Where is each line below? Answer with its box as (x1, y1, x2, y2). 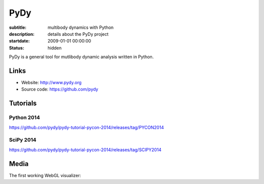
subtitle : (9, 24, 27, 30)
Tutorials (9, 99, 37, 108)
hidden (47, 45, 62, 51)
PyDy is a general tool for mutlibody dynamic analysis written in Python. (9, 54, 154, 60)
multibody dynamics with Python (47, 24, 114, 30)
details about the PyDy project (47, 31, 109, 37)
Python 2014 (9, 114, 40, 121)
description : (9, 31, 35, 37)
